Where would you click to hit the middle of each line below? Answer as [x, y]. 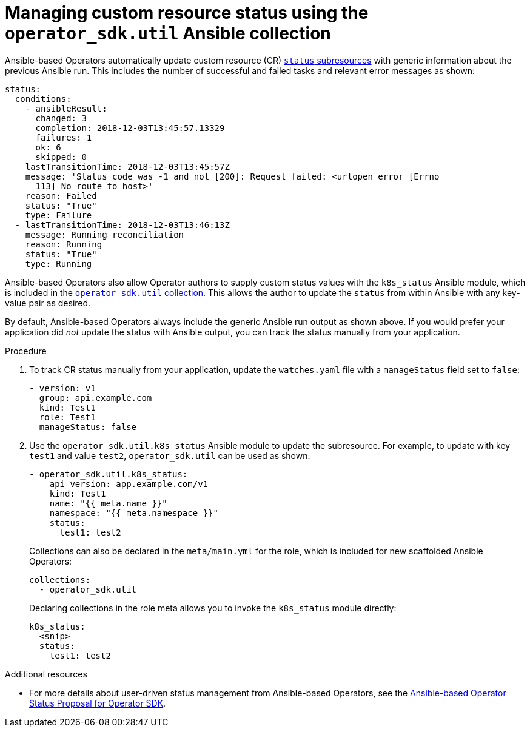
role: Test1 [67, 417]
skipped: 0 [61, 157]
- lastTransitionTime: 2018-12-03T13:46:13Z [122, 225]
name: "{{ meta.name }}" [108, 503]
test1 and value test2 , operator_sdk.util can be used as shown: [170, 455]
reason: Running [64, 244]
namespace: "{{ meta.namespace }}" [134, 513]
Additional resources [46, 674]
